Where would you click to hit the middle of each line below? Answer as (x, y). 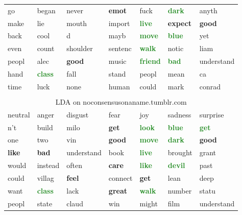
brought (180, 152)
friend (150, 61)
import (119, 23)
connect (120, 177)
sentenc (120, 48)
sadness (179, 114)
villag (45, 177)
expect (179, 23)
